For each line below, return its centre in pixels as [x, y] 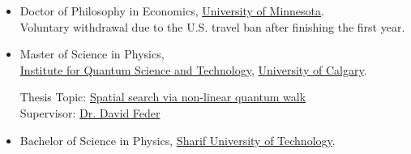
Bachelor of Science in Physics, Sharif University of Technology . [178, 140]
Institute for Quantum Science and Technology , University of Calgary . [193, 69]
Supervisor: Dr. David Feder [90, 112]
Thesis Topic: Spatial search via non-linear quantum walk [163, 97]
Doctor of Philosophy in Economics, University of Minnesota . [172, 11]
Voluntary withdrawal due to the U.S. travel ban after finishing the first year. [212, 26]
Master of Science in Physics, [92, 54]
